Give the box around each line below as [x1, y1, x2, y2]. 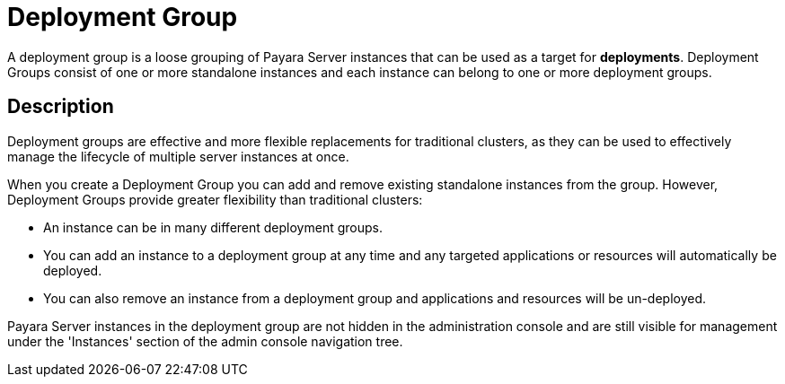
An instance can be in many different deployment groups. [43, 219, 383, 235]
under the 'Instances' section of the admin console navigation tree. [7, 333, 403, 349]
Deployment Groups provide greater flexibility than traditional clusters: [7, 191, 423, 207]
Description [7, 95, 114, 118]
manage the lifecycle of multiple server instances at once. [7, 148, 349, 164]
